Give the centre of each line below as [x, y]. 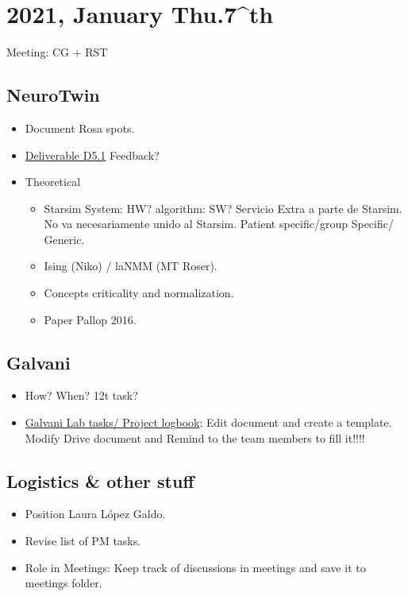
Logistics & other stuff [100, 480]
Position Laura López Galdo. [95, 514]
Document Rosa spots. [80, 128]
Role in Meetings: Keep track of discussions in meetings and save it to [195, 567]
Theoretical [53, 182]
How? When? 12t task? [81, 395]
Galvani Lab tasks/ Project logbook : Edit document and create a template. [208, 422]
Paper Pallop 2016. [90, 319]
